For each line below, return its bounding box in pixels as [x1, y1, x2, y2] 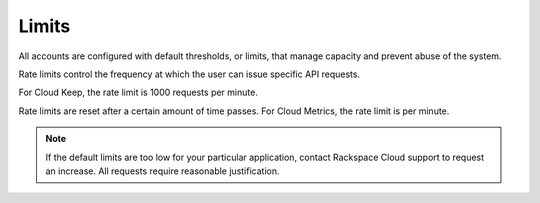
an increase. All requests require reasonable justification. [45, 165, 280, 177]
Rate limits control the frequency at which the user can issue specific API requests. [18, 68, 360, 80]
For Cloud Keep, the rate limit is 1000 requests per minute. [18, 86, 259, 99]
